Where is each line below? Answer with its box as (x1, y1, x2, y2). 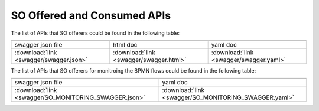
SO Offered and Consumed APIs (11, 9, 171, 22)
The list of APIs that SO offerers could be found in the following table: (11, 30, 180, 37)
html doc (113, 40, 138, 48)
